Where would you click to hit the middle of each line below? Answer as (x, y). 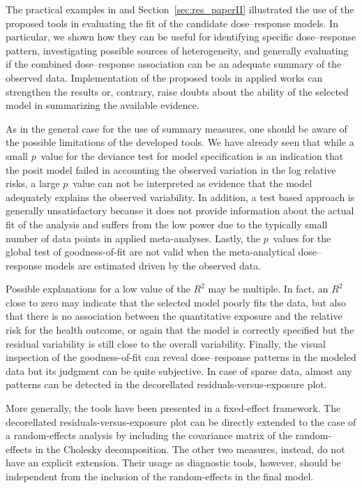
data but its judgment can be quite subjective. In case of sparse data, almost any (179, 370)
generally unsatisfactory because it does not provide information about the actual (180, 210)
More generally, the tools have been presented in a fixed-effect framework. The (173, 408)
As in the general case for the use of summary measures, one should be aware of (176, 128)
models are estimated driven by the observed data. (153, 265)
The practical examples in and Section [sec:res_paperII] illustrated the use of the (180, 9)
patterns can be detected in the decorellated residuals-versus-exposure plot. (166, 384)
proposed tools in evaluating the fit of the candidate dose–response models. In (172, 23)
